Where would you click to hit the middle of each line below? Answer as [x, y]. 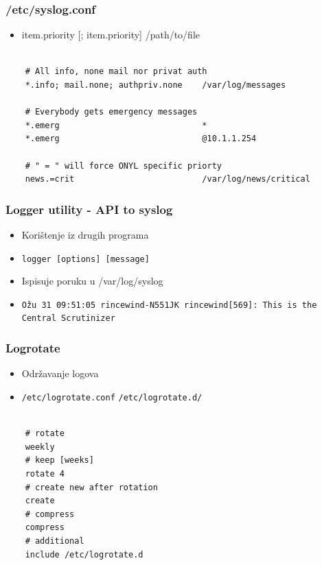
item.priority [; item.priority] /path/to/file [111, 35]
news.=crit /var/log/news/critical [168, 179]
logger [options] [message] [85, 259]
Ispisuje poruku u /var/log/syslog [92, 281]
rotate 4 [45, 473]
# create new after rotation [91, 487]
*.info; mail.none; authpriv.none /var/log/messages [156, 85]
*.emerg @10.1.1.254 [141, 139]
